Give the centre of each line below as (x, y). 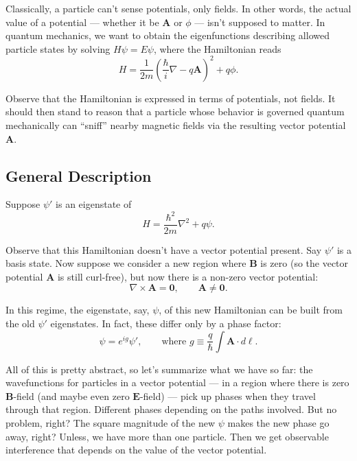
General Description (79, 175)
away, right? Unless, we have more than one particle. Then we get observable (167, 436)
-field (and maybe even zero (71, 395)
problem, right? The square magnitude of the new (111, 422)
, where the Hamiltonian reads (217, 48)
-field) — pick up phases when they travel (228, 395)
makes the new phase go (278, 422)
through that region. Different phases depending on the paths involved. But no (171, 409)
